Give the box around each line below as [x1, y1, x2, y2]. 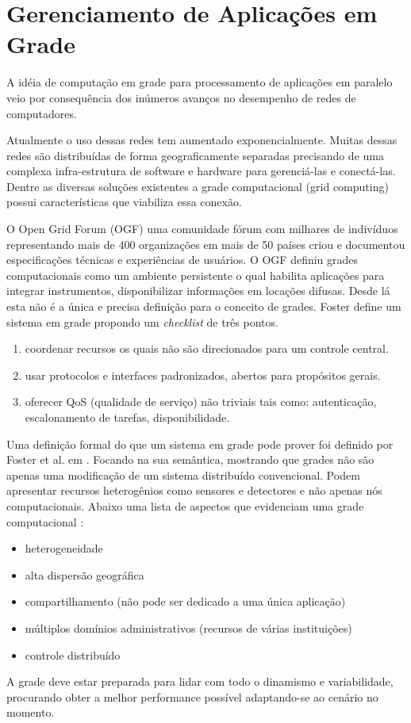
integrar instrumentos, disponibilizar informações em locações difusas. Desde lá [6, 282, 390, 299]
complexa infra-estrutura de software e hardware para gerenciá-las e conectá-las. [6, 163, 396, 179]
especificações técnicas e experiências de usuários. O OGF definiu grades [6, 251, 359, 268]
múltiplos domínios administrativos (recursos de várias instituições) [25, 619, 352, 636]
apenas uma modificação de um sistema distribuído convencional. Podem [6, 466, 360, 483]
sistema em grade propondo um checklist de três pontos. [6, 313, 278, 330]
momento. [6, 704, 55, 721]
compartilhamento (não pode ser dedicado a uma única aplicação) [25, 593, 346, 610]
